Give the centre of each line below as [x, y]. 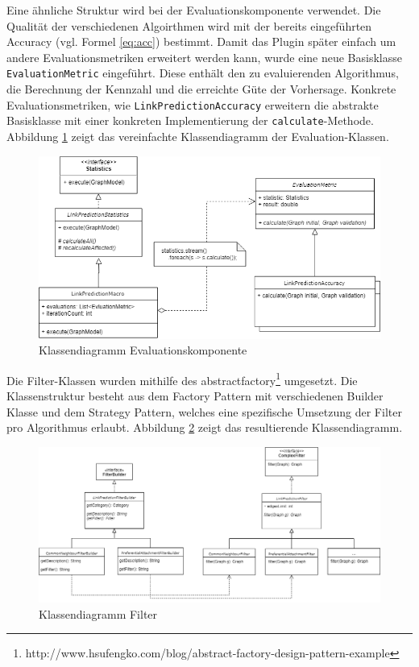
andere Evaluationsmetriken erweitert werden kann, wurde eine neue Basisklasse [204, 57]
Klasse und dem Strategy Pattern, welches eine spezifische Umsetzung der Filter [204, 411]
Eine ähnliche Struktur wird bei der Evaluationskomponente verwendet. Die [194, 10]
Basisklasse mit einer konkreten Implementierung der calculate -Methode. [190, 120]
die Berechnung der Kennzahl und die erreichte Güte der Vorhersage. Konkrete [201, 89]
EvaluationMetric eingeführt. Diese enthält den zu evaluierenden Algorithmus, [203, 73]
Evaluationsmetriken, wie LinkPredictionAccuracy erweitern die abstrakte [193, 104]
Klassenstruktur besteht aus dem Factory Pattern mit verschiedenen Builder [195, 395]
